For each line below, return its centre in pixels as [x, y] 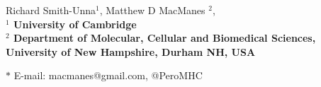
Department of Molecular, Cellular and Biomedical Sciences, [165, 38]
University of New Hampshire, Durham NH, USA [131, 51]
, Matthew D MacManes [152, 10]
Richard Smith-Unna [51, 10]
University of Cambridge [75, 24]
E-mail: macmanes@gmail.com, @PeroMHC [108, 75]
